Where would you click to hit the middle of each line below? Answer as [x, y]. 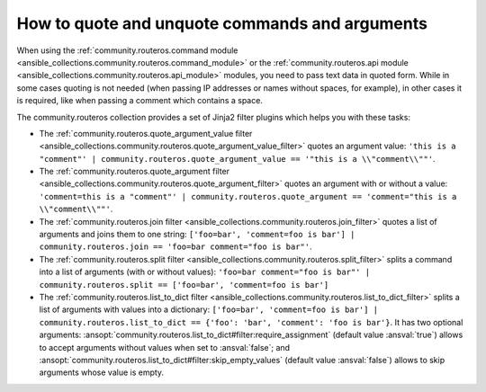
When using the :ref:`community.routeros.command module [127, 50]
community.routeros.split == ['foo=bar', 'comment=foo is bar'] [184, 285]
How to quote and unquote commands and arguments [222, 23]
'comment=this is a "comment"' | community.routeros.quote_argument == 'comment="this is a [248, 196]
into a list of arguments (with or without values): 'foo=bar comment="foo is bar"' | [205, 272]
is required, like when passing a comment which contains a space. [139, 101]
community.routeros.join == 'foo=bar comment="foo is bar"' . [175, 246]
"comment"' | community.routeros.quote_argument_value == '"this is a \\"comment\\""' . [237, 158]
